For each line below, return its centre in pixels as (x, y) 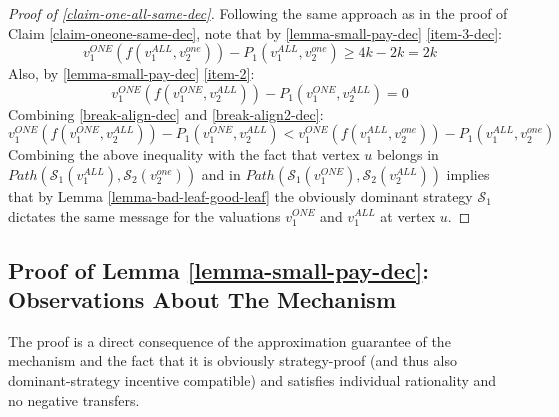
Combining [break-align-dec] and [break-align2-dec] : (166, 113)
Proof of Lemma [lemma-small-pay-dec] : (219, 269)
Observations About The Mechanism (202, 298)
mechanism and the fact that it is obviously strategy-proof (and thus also (232, 360)
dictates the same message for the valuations (144, 215)
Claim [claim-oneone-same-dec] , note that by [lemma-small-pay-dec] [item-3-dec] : (255, 32)
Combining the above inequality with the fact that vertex (184, 154)
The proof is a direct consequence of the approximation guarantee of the (229, 340)
